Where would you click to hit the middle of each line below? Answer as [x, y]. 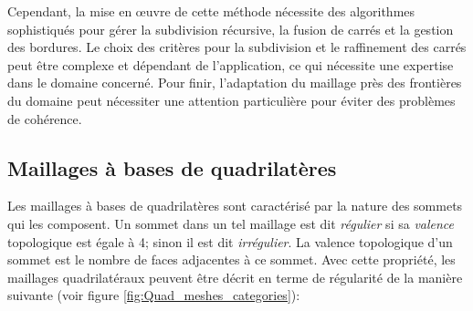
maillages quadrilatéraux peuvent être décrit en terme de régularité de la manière [235, 277]
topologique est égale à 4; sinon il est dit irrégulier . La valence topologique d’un [230, 241]
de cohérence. [45, 118]
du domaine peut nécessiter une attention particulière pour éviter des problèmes [231, 100]
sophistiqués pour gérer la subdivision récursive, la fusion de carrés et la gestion [231, 29]
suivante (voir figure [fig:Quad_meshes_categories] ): [154, 295]
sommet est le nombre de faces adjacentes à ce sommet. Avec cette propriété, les [231, 259]
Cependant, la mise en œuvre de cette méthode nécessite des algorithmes [211, 11]
